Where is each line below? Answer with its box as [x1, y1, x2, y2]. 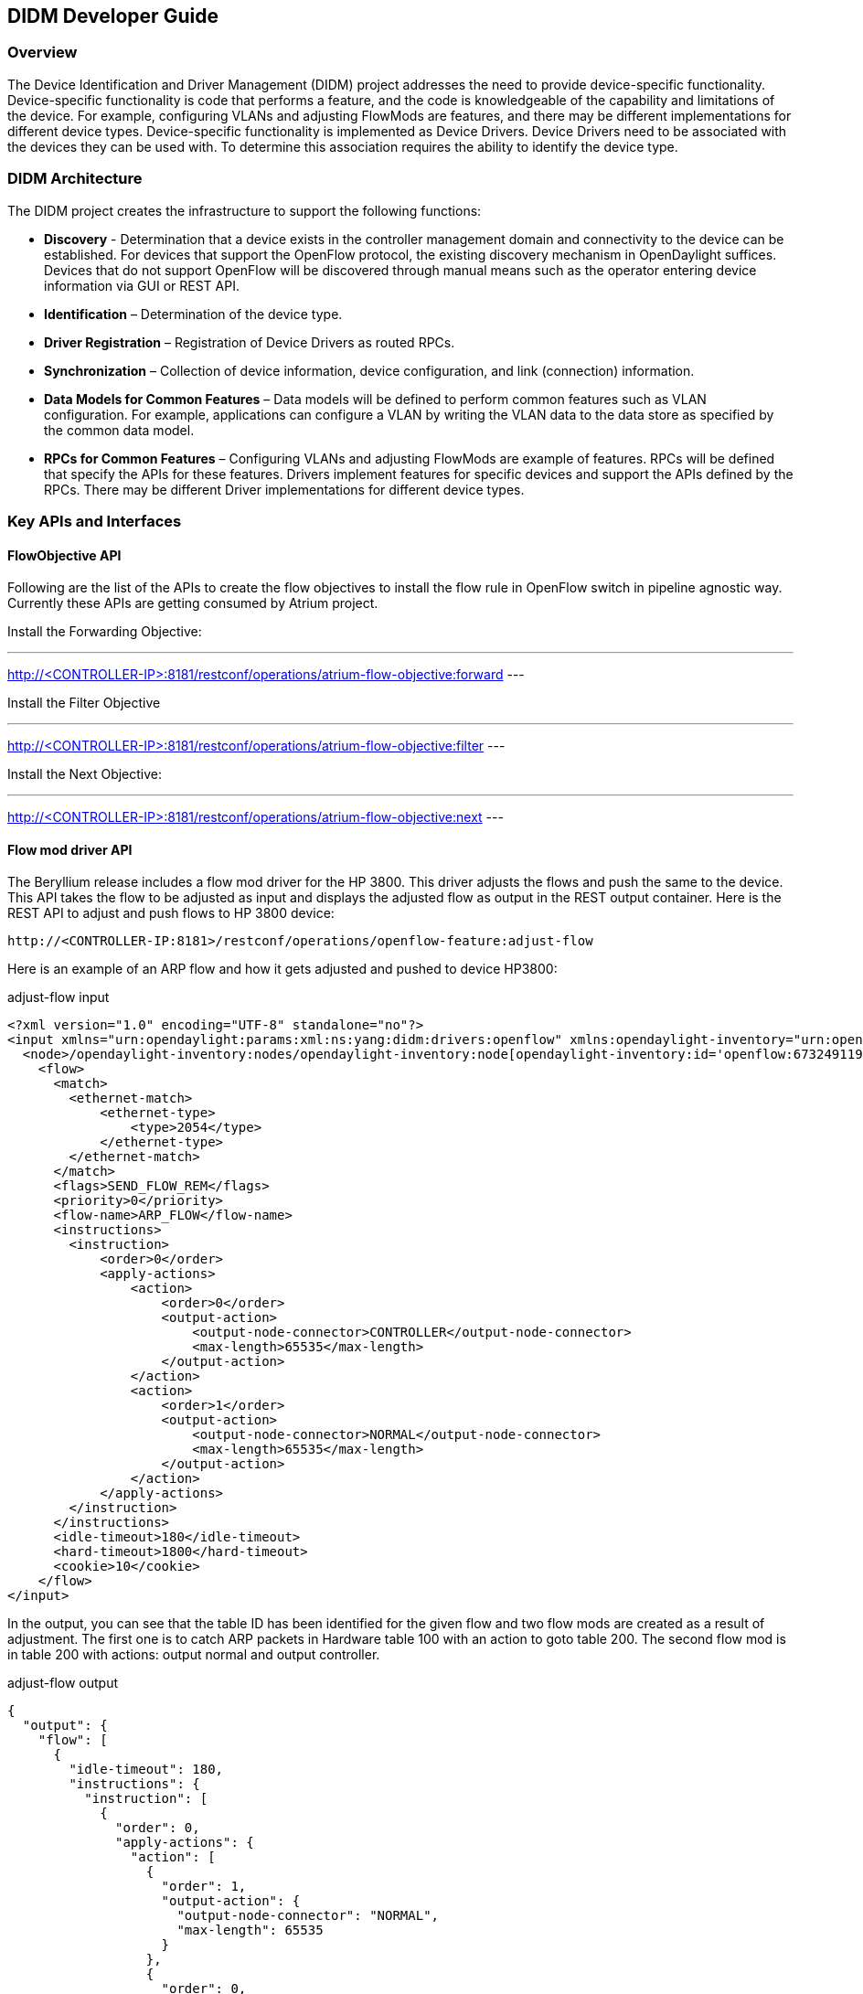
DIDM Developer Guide [7, 5, 218, 27]
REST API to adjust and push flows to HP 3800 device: [7, 905, 335, 922]
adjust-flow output [7, 1675, 119, 1691]
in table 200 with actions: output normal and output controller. [7, 1647, 380, 1663]
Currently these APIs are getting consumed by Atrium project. [7, 595, 378, 612]
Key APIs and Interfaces [7, 511, 182, 530]
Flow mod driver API [7, 841, 133, 858]
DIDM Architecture [7, 169, 143, 188]
